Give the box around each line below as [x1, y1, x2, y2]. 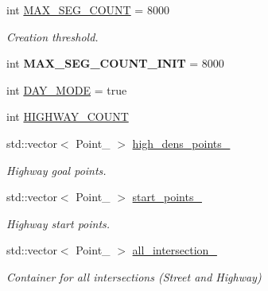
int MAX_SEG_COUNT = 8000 [6, 2, 169, 17]
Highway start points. [6, 215, 111, 231]
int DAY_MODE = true [6, 81, 127, 98]
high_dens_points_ [132, 134, 231, 151]
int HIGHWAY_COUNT [6, 108, 129, 125]
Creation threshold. [6, 28, 99, 45]
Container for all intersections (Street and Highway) [6, 268, 262, 285]
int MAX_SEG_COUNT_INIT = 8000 [6, 55, 224, 72]
